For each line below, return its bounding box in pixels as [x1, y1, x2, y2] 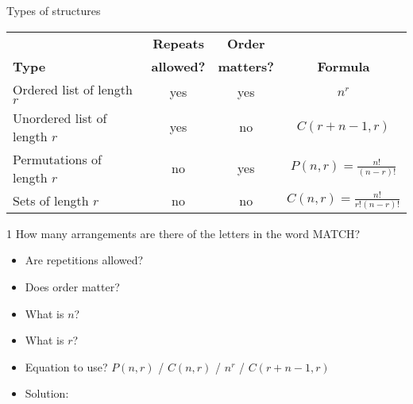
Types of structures [6, 2, 101, 18]
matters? [218, 56, 275, 75]
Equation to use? [25, 358, 108, 375]
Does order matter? [25, 279, 120, 295]
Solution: [25, 385, 69, 402]
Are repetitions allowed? [25, 252, 144, 268]
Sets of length [13, 190, 89, 210]
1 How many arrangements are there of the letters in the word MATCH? [6, 225, 361, 241]
